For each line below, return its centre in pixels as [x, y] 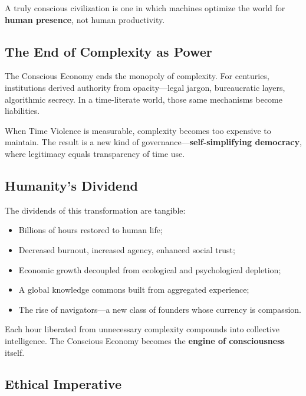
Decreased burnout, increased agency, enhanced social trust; [127, 249]
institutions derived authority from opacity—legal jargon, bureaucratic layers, [145, 87]
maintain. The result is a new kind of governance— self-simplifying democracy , [153, 142]
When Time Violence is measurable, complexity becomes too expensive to [138, 130]
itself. [15, 352]
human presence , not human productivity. [85, 19]
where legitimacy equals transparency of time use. [95, 153]
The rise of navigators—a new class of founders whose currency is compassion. [160, 309]
